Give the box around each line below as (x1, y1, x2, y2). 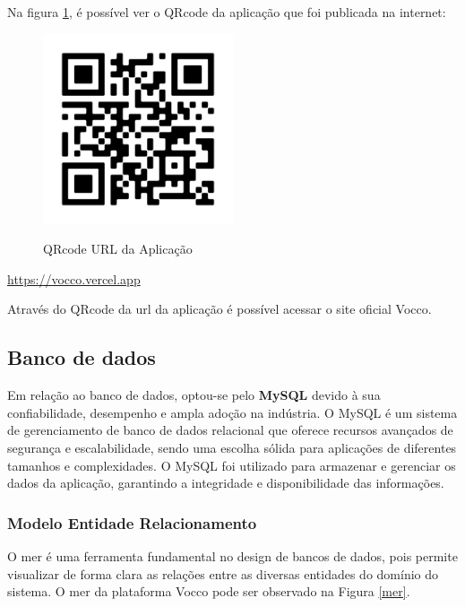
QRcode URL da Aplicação (43, 239, 193, 258)
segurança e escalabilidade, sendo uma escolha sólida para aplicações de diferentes (7, 438, 457, 456)
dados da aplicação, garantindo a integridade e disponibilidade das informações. (7, 473, 444, 492)
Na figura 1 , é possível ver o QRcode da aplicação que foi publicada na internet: (7, 3, 446, 21)
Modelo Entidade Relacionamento (7, 511, 257, 533)
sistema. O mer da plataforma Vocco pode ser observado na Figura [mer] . (7, 582, 410, 601)
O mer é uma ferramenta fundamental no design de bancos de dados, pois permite (7, 546, 458, 565)
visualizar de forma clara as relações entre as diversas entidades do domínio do (7, 564, 439, 583)
